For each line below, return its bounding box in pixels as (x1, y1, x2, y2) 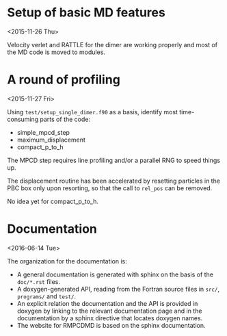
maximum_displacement (16, 135, 85, 144)
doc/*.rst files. (16, 277, 60, 285)
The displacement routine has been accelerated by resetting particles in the (7, 177, 221, 185)
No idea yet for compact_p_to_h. (7, 197, 99, 205)
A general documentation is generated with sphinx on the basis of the (16, 270, 214, 279)
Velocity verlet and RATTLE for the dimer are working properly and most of (7, 40, 217, 49)
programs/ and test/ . (16, 292, 77, 300)
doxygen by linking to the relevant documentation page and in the (16, 307, 202, 315)
